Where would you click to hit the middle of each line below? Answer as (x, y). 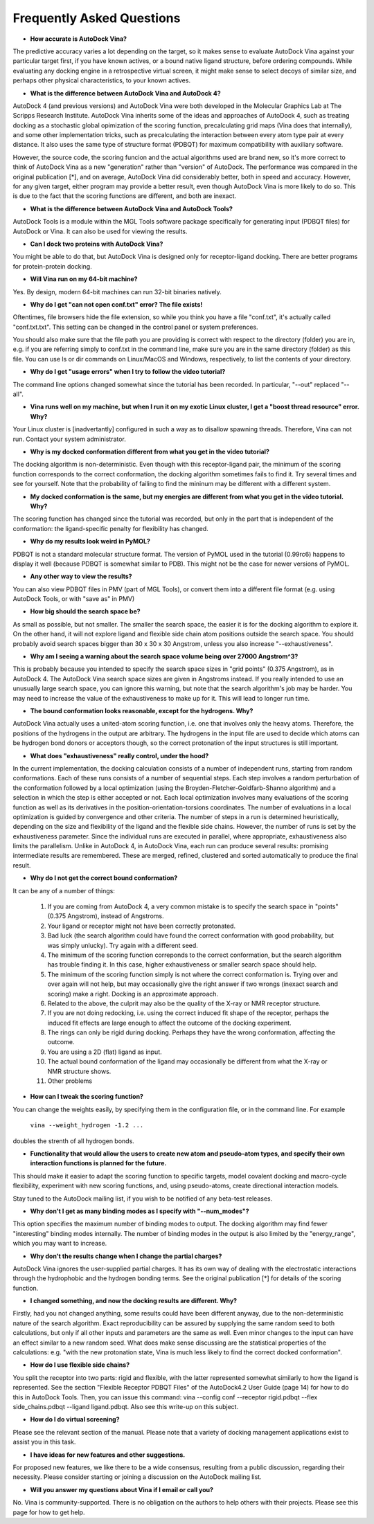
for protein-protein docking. (53, 266)
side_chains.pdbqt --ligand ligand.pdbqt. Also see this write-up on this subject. (126, 1406)
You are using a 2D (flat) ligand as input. (105, 1052)
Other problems (70, 1081)
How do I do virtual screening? (75, 1419)
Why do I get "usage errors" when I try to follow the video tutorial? (128, 372)
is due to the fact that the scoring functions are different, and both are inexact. (125, 196)
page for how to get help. (49, 1512)
